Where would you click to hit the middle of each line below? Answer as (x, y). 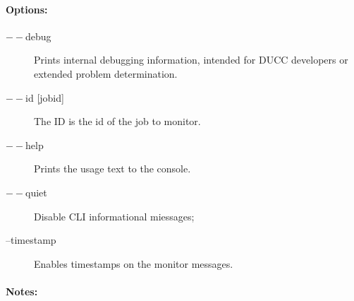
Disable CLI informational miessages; (114, 216)
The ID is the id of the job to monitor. (117, 121)
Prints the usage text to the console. (112, 169)
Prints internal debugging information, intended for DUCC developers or (191, 60)
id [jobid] (45, 97)
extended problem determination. (106, 73)
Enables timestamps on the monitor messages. (134, 263)
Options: (27, 9)
